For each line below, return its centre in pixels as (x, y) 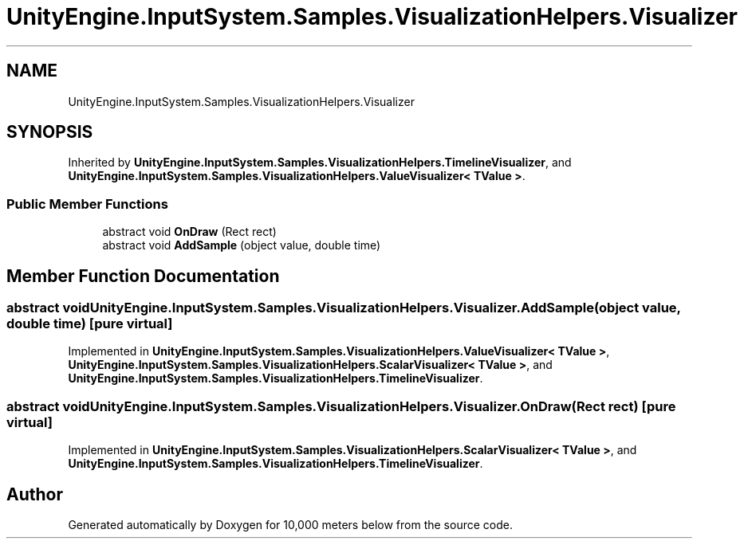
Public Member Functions (87, 204)
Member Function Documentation (143, 276)
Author (35, 494)
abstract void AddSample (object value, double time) (242, 245)
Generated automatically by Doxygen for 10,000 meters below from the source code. (290, 525)
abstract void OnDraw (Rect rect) (189, 232)
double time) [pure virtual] (90, 324)
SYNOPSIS (50, 132)
